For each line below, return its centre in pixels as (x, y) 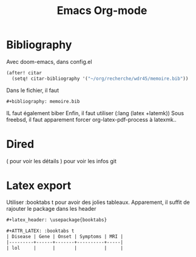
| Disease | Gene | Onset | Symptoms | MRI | (65, 237)
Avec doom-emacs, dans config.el (49, 62)
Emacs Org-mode (102, 11)
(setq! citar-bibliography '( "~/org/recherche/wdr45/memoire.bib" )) (100, 79)
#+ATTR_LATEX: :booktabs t (40, 231)
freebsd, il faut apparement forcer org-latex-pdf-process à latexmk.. (92, 119)
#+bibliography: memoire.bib (43, 101)
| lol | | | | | (65, 248)
